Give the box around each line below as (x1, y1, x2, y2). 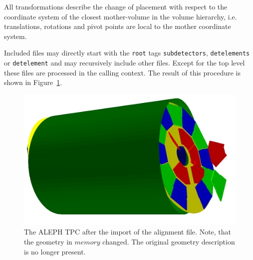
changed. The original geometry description (102, 236, 235, 246)
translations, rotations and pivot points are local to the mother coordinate (4, 21, 231, 31)
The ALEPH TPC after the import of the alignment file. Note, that (24, 226, 232, 237)
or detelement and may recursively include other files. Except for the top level (4, 57, 245, 68)
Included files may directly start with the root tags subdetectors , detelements (4, 47, 250, 58)
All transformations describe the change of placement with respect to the (4, 1, 228, 11)
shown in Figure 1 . (4, 77, 62, 87)
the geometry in (24, 236, 72, 246)
